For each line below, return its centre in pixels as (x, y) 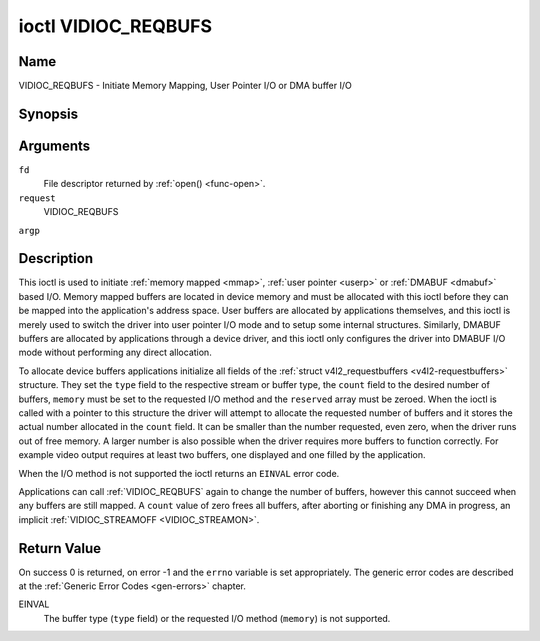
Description (56, 258)
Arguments (54, 145)
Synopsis (48, 113)
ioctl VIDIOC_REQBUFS (115, 26)
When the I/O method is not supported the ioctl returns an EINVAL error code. (179, 473)
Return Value (60, 548)
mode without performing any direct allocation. (115, 352)
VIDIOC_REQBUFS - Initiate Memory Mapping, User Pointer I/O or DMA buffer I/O (185, 86)
